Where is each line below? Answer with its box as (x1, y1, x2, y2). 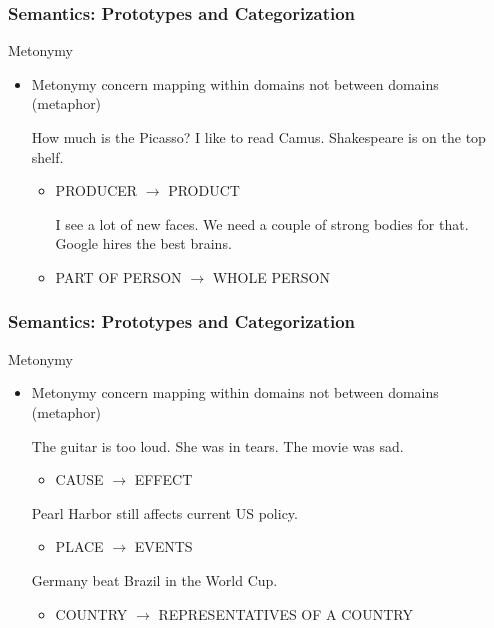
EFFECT (134, 469, 193, 490)
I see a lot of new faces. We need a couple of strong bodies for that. (55, 213, 469, 234)
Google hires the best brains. (55, 233, 232, 254)
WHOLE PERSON (212, 266, 330, 287)
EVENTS (134, 536, 193, 557)
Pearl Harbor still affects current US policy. (31, 502, 298, 523)
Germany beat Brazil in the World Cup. (31, 569, 278, 590)
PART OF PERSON (55, 266, 182, 287)
